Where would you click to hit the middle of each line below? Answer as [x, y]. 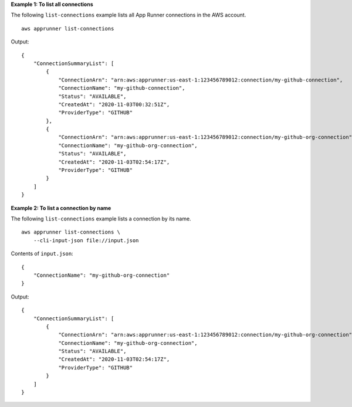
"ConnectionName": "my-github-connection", [122, 88]
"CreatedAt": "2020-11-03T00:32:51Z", [114, 104]
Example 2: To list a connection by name [61, 208]
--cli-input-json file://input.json [86, 240]
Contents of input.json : [42, 254]
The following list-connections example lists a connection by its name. [101, 218]
